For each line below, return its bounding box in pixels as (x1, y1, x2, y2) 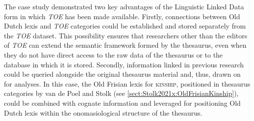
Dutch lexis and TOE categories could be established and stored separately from (4, 21, 246, 31)
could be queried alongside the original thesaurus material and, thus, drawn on (4, 69, 241, 79)
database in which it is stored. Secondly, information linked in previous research (4, 59, 244, 69)
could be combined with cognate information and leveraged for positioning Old (4, 97, 241, 108)
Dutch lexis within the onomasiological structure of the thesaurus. (4, 107, 203, 118)
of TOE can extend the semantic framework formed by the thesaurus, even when (4, 40, 247, 50)
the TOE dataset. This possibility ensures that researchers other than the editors (4, 30, 248, 40)
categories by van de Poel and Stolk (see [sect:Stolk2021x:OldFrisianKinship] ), (4, 88, 239, 98)
